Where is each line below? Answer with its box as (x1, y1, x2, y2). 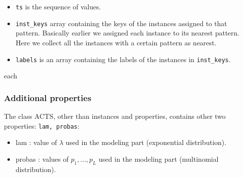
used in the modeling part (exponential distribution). (65, 137, 227, 147)
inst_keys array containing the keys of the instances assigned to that (15, 18, 227, 28)
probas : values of (15, 153, 69, 164)
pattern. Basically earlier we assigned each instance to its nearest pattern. (15, 28, 240, 38)
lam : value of (15, 137, 57, 147)
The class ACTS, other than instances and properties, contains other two (4, 110, 226, 121)
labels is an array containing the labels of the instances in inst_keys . (15, 54, 231, 64)
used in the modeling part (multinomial (98, 153, 219, 164)
